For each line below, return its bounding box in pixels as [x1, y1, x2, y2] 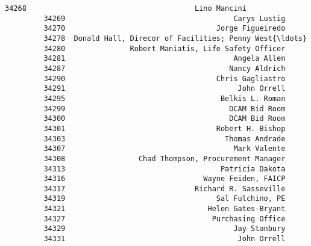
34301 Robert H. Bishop [43, 124, 286, 133]
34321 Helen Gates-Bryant [43, 204, 286, 214]
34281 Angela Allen [43, 54, 286, 63]
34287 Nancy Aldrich [43, 64, 286, 73]
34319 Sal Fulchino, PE [43, 194, 286, 203]
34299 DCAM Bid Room [43, 104, 286, 113]
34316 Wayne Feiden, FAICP [43, 174, 286, 183]
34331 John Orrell [43, 235, 286, 244]
